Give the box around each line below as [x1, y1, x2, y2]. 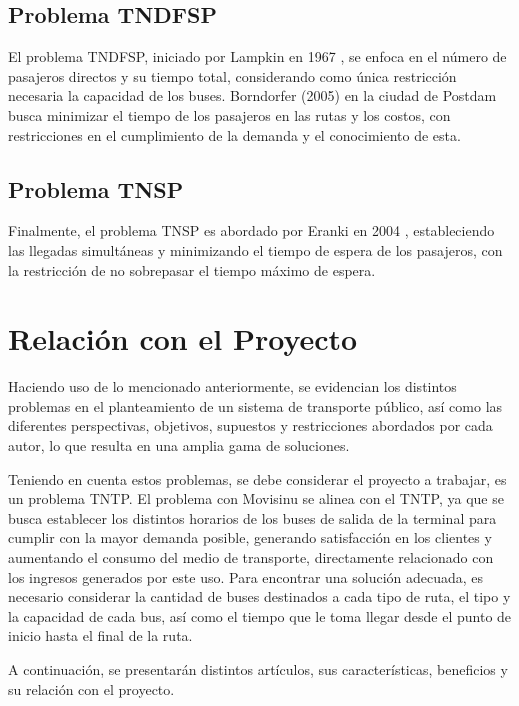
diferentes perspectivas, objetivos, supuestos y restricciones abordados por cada [8, 415, 493, 436]
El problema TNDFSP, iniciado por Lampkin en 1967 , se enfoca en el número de [8, 46, 507, 67]
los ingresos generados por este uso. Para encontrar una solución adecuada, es [8, 566, 484, 587]
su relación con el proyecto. [8, 678, 175, 699]
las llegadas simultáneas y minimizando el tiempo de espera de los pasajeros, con [8, 239, 503, 260]
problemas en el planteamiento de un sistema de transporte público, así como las [8, 395, 503, 416]
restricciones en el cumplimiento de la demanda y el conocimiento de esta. [8, 124, 461, 145]
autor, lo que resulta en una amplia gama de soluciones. [8, 435, 350, 456]
